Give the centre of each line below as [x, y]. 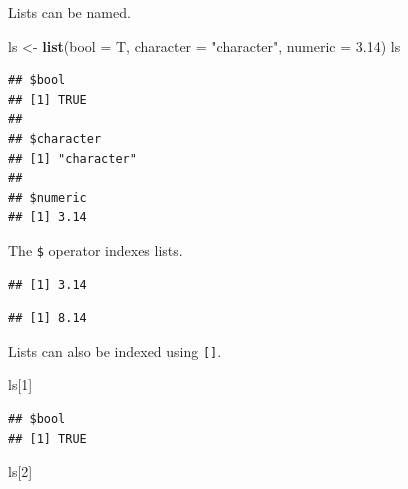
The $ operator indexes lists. [95, 249]
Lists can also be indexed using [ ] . [115, 350]
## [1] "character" [72, 158]
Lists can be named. [69, 12]
